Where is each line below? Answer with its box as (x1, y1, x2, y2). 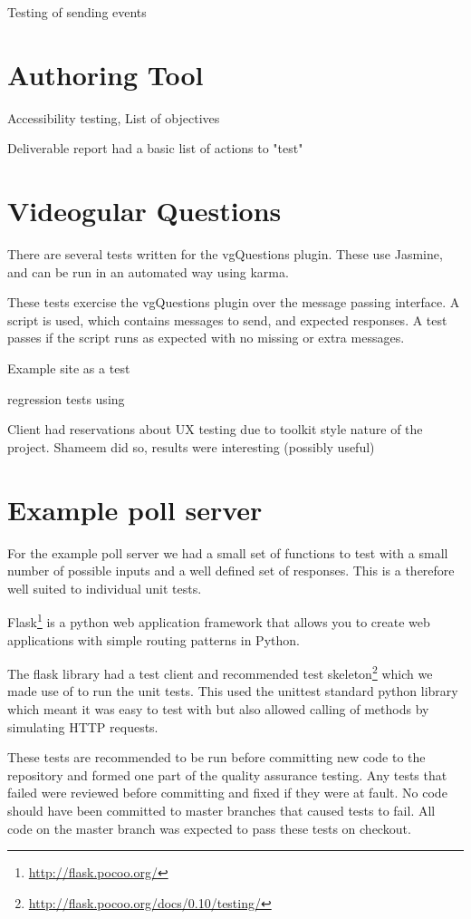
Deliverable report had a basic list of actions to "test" (7, 139, 303, 158)
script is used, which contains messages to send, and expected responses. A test (7, 310, 447, 329)
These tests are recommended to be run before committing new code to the (7, 748, 426, 767)
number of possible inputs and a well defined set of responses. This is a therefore (7, 561, 455, 580)
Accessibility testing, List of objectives (7, 108, 220, 127)
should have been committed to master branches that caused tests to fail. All (7, 800, 436, 819)
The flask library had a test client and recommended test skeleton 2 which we (7, 662, 433, 682)
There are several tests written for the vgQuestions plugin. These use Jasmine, (7, 245, 443, 264)
